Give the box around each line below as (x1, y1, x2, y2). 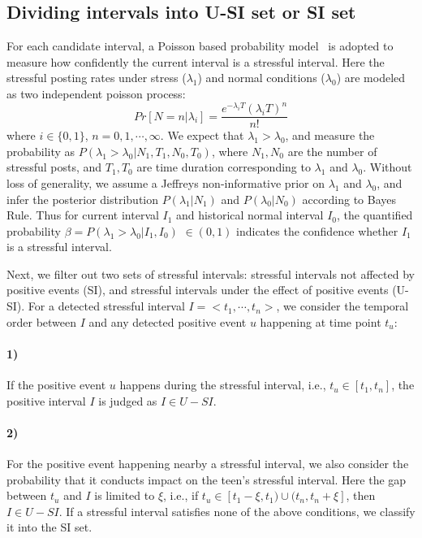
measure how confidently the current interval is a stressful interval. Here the (6, 53, 385, 70)
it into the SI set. (6, 518, 93, 536)
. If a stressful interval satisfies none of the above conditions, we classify (58, 502, 416, 519)
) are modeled (336, 69, 406, 86)
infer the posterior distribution (6, 190, 159, 207)
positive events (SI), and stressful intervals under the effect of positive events (6, 281, 389, 298)
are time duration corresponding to (136, 158, 311, 176)
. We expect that (160, 127, 244, 144)
